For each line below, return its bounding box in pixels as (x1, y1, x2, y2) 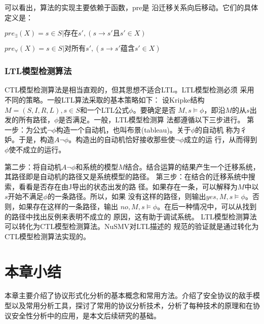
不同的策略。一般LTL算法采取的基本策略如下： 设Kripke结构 (5, 94, 205, 105)
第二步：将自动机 (5, 161, 61, 172)
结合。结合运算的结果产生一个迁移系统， (125, 161, 260, 172)
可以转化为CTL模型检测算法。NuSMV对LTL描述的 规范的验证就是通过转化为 (5, 221, 259, 232)
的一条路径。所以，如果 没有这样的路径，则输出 (47, 191, 206, 202)
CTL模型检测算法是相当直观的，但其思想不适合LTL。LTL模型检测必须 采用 (5, 84, 254, 95)
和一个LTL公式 (80, 104, 129, 115)
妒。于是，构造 (5, 134, 54, 145)
